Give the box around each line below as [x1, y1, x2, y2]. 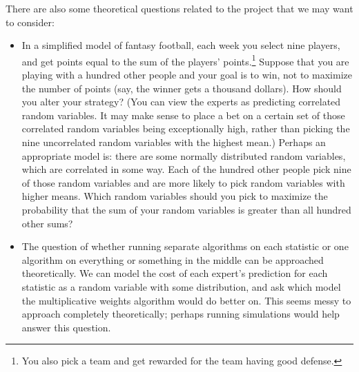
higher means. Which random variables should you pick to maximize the [21, 189, 328, 203]
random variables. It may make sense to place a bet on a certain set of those [21, 107, 345, 122]
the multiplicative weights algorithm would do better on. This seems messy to [21, 293, 351, 307]
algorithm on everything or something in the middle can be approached [21, 252, 324, 267]
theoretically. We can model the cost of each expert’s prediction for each [21, 266, 328, 280]
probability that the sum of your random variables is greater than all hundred [21, 202, 351, 216]
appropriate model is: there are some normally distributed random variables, [21, 148, 346, 163]
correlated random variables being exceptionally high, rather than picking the [21, 121, 350, 136]
